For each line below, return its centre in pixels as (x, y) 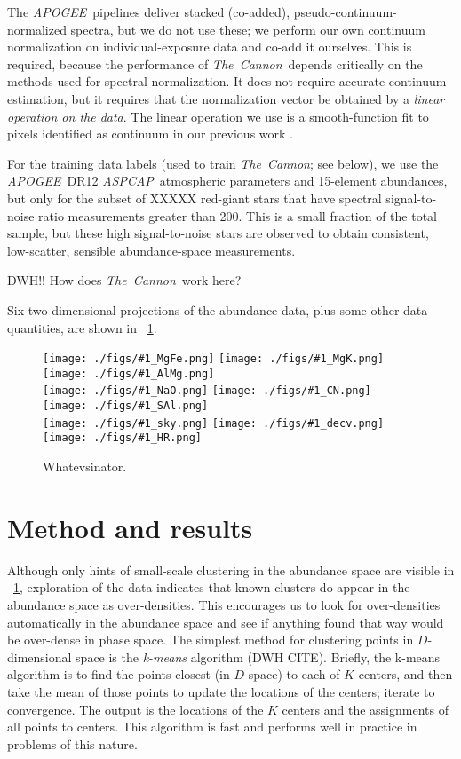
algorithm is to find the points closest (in (119, 674)
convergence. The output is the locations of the (135, 709)
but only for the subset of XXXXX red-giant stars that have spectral (195, 198)
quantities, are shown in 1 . (82, 327)
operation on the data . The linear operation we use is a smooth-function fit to (218, 116)
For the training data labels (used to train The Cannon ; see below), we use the (223, 163)
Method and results (130, 527)
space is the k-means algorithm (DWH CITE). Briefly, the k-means (258, 656)
